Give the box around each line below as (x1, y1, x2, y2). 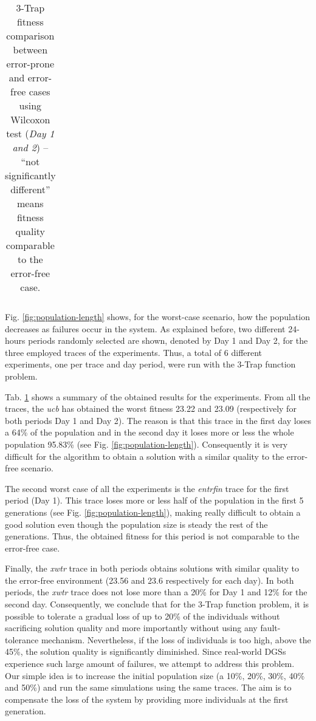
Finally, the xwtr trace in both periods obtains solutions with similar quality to (5, 562, 300, 575)
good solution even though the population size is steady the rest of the (5, 518, 268, 530)
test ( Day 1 (6, 126, 55, 140)
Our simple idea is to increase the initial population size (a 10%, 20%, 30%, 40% (5, 669, 305, 682)
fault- (260, 621, 281, 634)
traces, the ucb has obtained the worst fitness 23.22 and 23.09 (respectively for (5, 402, 297, 415)
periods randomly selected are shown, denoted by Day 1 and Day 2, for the (28, 334, 308, 347)
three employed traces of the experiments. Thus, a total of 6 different (5, 346, 263, 358)
